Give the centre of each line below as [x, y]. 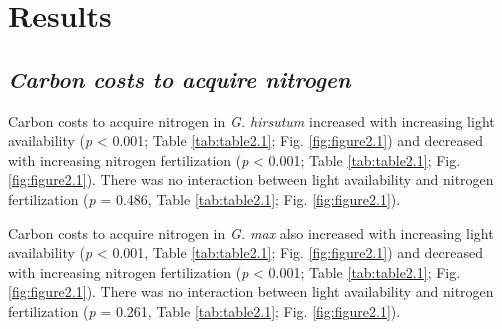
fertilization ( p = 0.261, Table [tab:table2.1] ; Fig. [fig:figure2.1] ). [204, 310]
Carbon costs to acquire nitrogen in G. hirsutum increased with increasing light [251, 120]
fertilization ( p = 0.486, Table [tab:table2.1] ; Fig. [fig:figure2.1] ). [204, 198]
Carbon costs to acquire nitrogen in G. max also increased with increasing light [251, 232]
